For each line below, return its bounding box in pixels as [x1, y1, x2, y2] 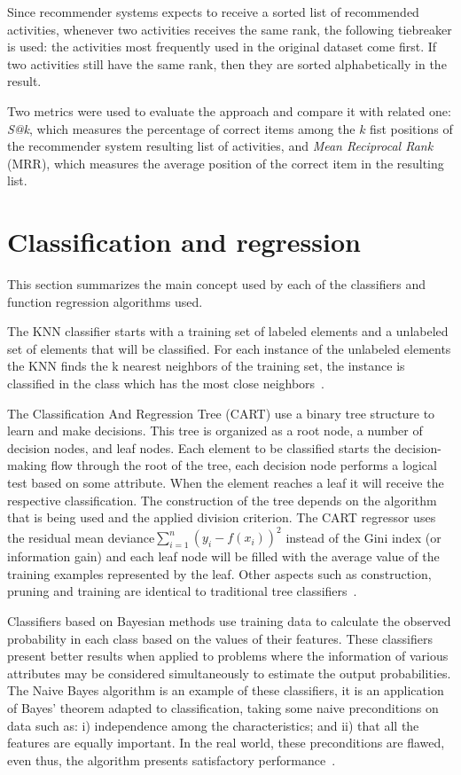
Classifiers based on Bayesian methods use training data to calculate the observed [7, 612, 451, 630]
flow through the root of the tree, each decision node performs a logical [51, 456, 437, 474]
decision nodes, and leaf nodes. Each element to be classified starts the [7, 438, 391, 457]
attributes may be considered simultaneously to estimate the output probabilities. [7, 663, 451, 682]
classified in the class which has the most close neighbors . [7, 374, 325, 393]
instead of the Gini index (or [285, 528, 441, 546]
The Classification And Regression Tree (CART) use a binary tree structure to [7, 403, 435, 422]
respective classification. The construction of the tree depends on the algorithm [7, 490, 437, 509]
